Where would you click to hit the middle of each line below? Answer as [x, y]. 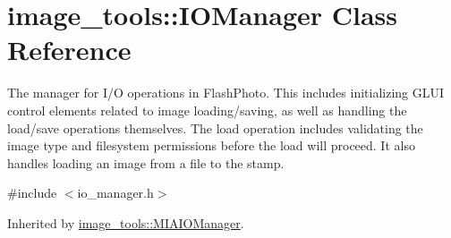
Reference [69, 50]
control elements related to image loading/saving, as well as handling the [207, 110]
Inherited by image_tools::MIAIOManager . [126, 222]
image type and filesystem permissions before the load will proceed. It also [211, 145]
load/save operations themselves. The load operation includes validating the [215, 127]
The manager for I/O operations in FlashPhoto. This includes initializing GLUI [226, 93]
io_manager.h [115, 193]
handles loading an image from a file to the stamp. [146, 162]
